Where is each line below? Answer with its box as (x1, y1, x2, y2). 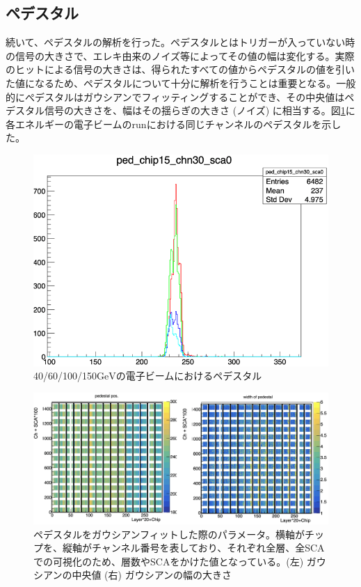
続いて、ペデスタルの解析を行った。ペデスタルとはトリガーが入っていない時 (6, 35, 355, 49)
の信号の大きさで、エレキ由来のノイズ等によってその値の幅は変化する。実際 (6, 48, 355, 63)
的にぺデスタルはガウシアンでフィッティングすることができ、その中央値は (6, 89, 345, 104)
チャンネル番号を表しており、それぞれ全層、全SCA (91, 540, 325, 555)
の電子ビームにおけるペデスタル (115, 368, 262, 383)
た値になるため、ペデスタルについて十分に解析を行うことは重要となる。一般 (6, 75, 356, 90)
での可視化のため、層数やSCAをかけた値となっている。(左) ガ (33, 554, 316, 568)
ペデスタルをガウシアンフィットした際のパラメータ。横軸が (33, 526, 305, 541)
